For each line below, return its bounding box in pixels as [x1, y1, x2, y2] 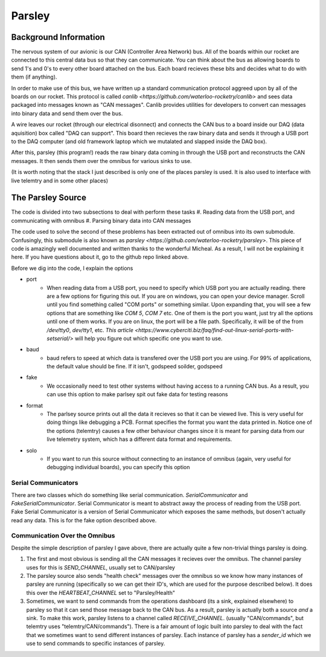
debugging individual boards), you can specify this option [46, 464, 190, 471]
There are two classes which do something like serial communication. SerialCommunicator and [11, 491, 248, 498]
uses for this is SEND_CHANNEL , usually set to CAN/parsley [26, 563, 175, 571]
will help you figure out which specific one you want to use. [74, 335, 223, 342]
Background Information [11, 32, 105, 42]
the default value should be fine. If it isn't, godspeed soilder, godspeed [46, 363, 223, 370]
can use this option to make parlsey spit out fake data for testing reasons [46, 391, 229, 398]
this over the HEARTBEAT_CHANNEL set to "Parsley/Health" [26, 589, 175, 596]
